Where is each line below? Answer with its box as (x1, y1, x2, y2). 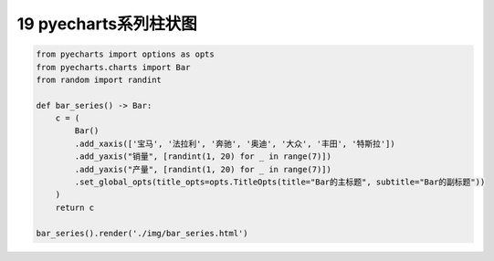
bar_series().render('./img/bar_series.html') (36, 228, 248, 238)
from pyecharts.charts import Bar (36, 62, 191, 72)
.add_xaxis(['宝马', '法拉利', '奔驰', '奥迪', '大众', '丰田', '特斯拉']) (74, 138, 396, 149)
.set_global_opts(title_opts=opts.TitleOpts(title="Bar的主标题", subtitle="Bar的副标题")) (74, 177, 486, 187)
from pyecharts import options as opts (36, 49, 215, 59)
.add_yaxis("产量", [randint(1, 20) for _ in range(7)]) (74, 164, 332, 174)
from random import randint (36, 74, 162, 85)
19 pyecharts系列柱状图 (16, 14, 197, 34)
